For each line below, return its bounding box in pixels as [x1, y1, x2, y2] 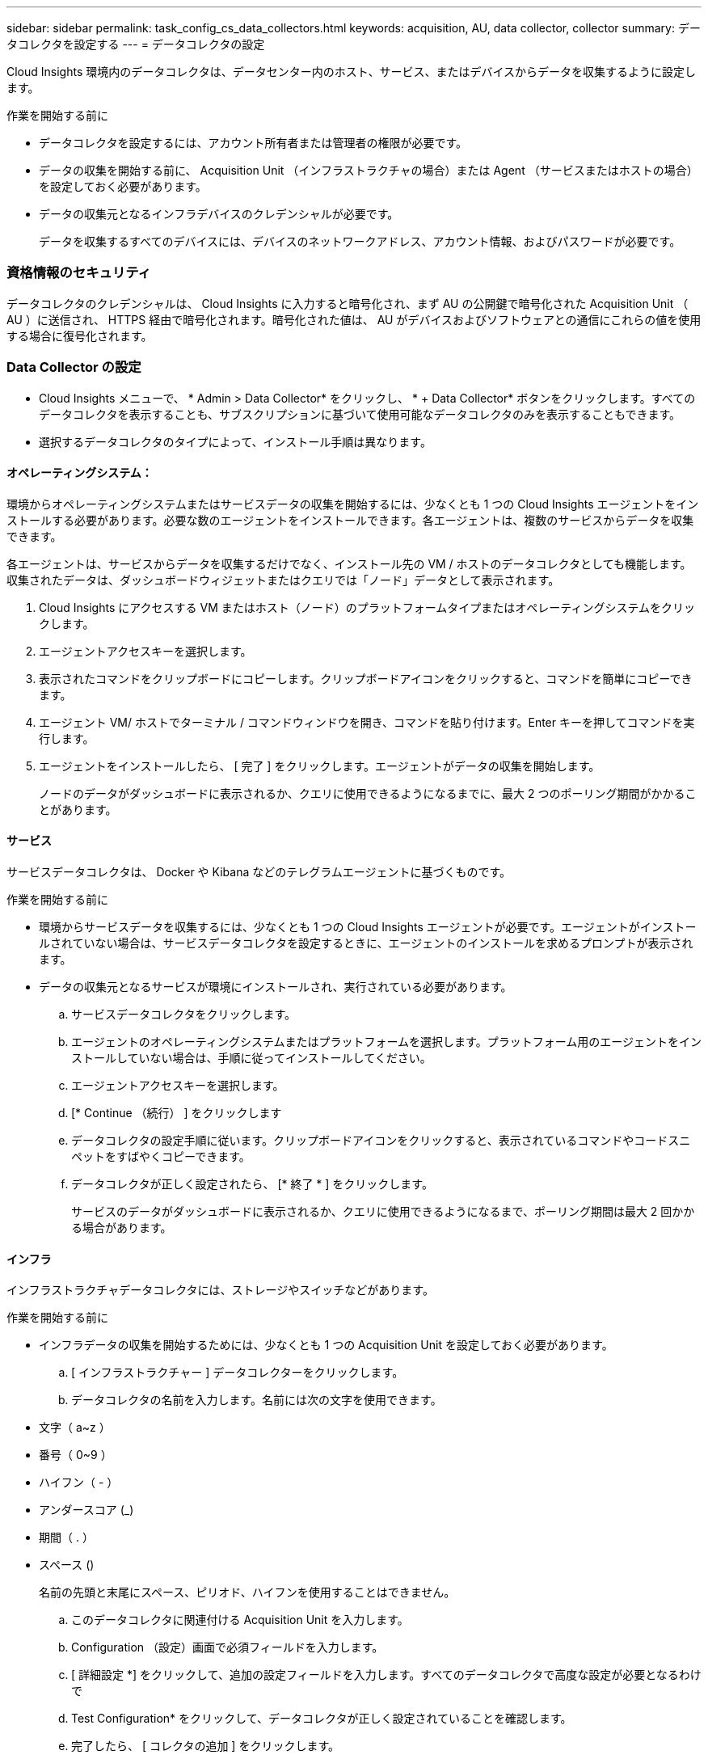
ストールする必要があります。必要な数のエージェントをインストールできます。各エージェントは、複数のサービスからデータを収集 [6, 513, 694, 527]
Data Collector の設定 [6, 359, 141, 376]
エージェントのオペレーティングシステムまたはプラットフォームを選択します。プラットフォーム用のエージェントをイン [71, 1034, 702, 1048]
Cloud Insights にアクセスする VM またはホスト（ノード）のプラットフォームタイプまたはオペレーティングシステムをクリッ [39, 600, 696, 614]
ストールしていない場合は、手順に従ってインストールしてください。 [71, 1050, 432, 1065]
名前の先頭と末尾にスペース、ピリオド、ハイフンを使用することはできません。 [39, 1585, 456, 1600]
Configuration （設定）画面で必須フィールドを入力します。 [71, 1640, 384, 1655]
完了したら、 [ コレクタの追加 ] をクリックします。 [71, 1739, 340, 1753]
